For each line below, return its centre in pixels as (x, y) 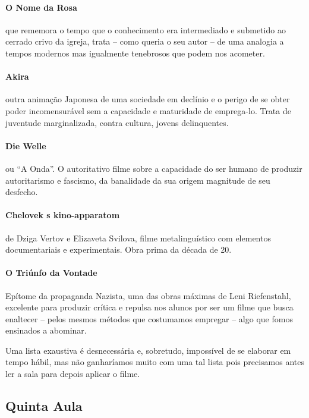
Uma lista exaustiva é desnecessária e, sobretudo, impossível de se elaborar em (148, 350)
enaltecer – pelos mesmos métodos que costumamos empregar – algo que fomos (149, 318)
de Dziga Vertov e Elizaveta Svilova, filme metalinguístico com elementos (138, 238)
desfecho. (22, 192)
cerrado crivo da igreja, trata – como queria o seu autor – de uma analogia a (145, 41)
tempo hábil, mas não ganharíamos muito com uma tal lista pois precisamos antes (155, 362)
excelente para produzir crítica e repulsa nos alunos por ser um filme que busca (149, 307)
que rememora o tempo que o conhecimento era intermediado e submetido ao (146, 29)
